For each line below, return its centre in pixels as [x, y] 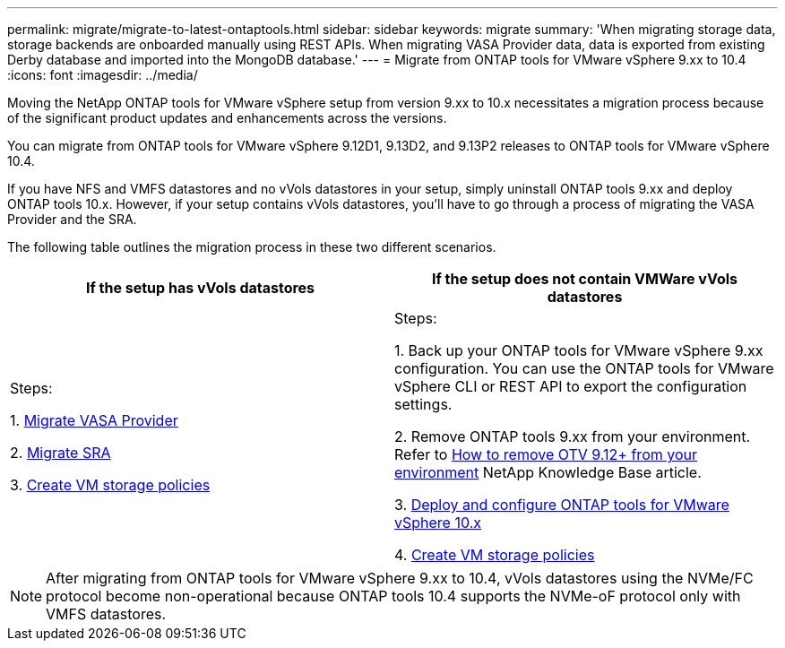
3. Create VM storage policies [110, 485]
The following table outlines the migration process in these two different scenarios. [252, 247]
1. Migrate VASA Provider [94, 420]
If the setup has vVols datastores [200, 288]
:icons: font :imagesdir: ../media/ [103, 75]
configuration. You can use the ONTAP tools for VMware [584, 368]
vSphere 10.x [438, 523]
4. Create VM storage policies [495, 555]
